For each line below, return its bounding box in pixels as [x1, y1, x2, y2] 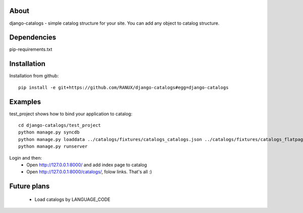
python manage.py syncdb [18, 129, 80, 135]
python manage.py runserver [18, 144, 88, 150]
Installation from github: [9, 73, 59, 79]
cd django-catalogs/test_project [18, 122, 101, 128]
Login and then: [9, 155, 42, 161]
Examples [9, 97, 41, 106]
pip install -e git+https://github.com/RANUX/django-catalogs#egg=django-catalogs [18, 85, 229, 90]
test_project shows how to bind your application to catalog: [9, 111, 132, 117]
